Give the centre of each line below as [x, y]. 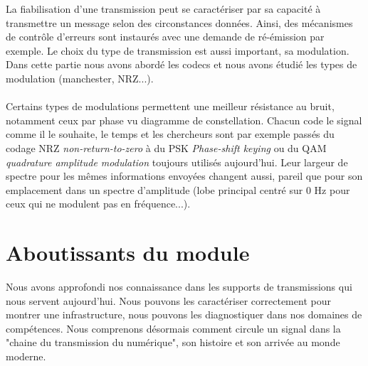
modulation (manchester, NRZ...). [80, 78]
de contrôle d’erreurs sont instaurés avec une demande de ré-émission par [165, 37]
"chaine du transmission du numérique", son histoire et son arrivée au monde [173, 342]
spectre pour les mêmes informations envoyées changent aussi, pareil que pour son [184, 176]
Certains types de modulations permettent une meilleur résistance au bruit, [170, 106]
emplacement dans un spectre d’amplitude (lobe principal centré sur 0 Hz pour [178, 189]
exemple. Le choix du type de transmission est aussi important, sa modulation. [178, 50]
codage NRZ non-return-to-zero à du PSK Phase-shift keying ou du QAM [166, 147]
